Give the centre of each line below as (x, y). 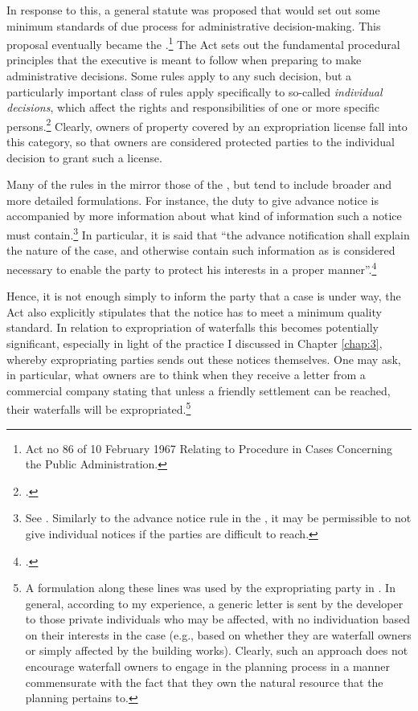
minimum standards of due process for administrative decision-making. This (194, 25)
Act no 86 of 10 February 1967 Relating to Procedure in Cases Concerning (209, 448)
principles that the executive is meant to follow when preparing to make (184, 60)
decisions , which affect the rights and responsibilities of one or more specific (193, 107)
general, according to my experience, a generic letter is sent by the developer (214, 603)
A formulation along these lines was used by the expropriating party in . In (210, 588)
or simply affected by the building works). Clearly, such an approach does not (217, 650)
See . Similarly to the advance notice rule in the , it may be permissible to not (218, 518)
